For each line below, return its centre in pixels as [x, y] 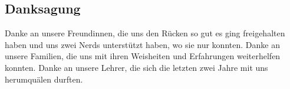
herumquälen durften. [44, 79]
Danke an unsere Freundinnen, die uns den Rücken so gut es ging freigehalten [145, 33]
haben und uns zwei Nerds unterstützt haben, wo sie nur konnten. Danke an [142, 44]
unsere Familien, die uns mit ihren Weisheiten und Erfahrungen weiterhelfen [143, 56]
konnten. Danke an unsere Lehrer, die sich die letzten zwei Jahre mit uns [136, 67]
